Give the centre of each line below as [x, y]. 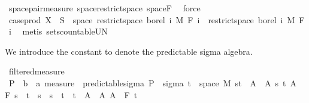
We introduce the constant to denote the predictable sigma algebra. [129, 51]
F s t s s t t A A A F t [71, 94]
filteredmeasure [37, 71]
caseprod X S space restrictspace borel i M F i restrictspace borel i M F [157, 19]
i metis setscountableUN [58, 31]
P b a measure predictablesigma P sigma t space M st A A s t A [153, 82]
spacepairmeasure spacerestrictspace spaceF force [104, 8]
